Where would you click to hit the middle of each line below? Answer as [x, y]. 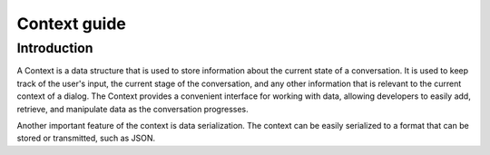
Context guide [71, 24]
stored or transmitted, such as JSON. [86, 138]
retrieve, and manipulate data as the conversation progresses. [132, 109]
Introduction [55, 48]
